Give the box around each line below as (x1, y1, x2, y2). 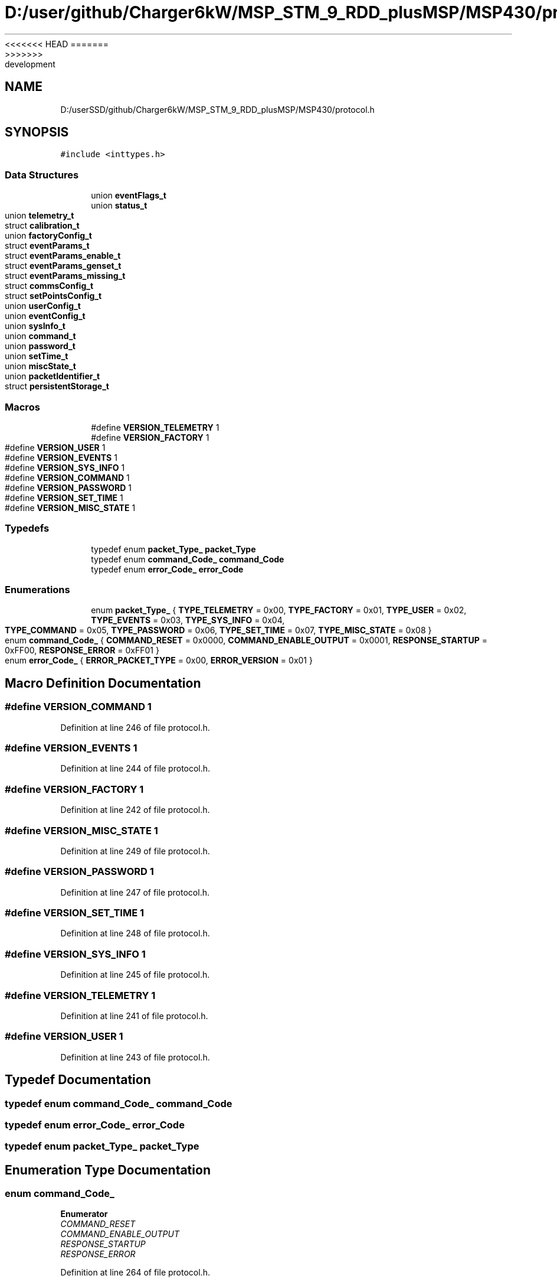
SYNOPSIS (5, 125, 69, 140)
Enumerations (5, 584, 70, 596)
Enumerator (60, 1209, 108, 1219)
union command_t (5, 331, 76, 341)
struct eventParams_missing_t (5, 271, 126, 281)
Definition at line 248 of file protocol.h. (60, 928, 210, 939)
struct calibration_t (5, 220, 80, 231)
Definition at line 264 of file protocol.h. (60, 1267, 210, 1278)
